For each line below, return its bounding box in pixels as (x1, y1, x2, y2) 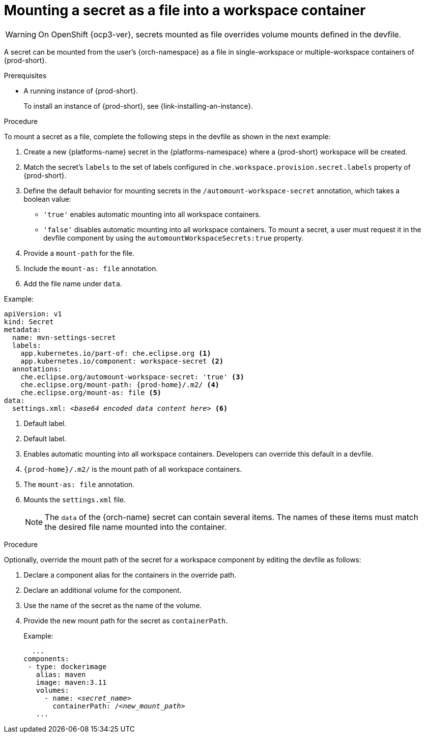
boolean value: (24, 194, 71, 203)
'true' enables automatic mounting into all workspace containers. (43, 210, 261, 218)
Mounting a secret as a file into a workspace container (4, 2, 366, 19)
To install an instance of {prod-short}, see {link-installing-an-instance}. (24, 101, 253, 110)
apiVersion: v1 (4, 309, 62, 318)
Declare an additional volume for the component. (24, 585, 182, 594)
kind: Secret (4, 317, 54, 326)
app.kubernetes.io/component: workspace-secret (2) (20, 357, 224, 365)
